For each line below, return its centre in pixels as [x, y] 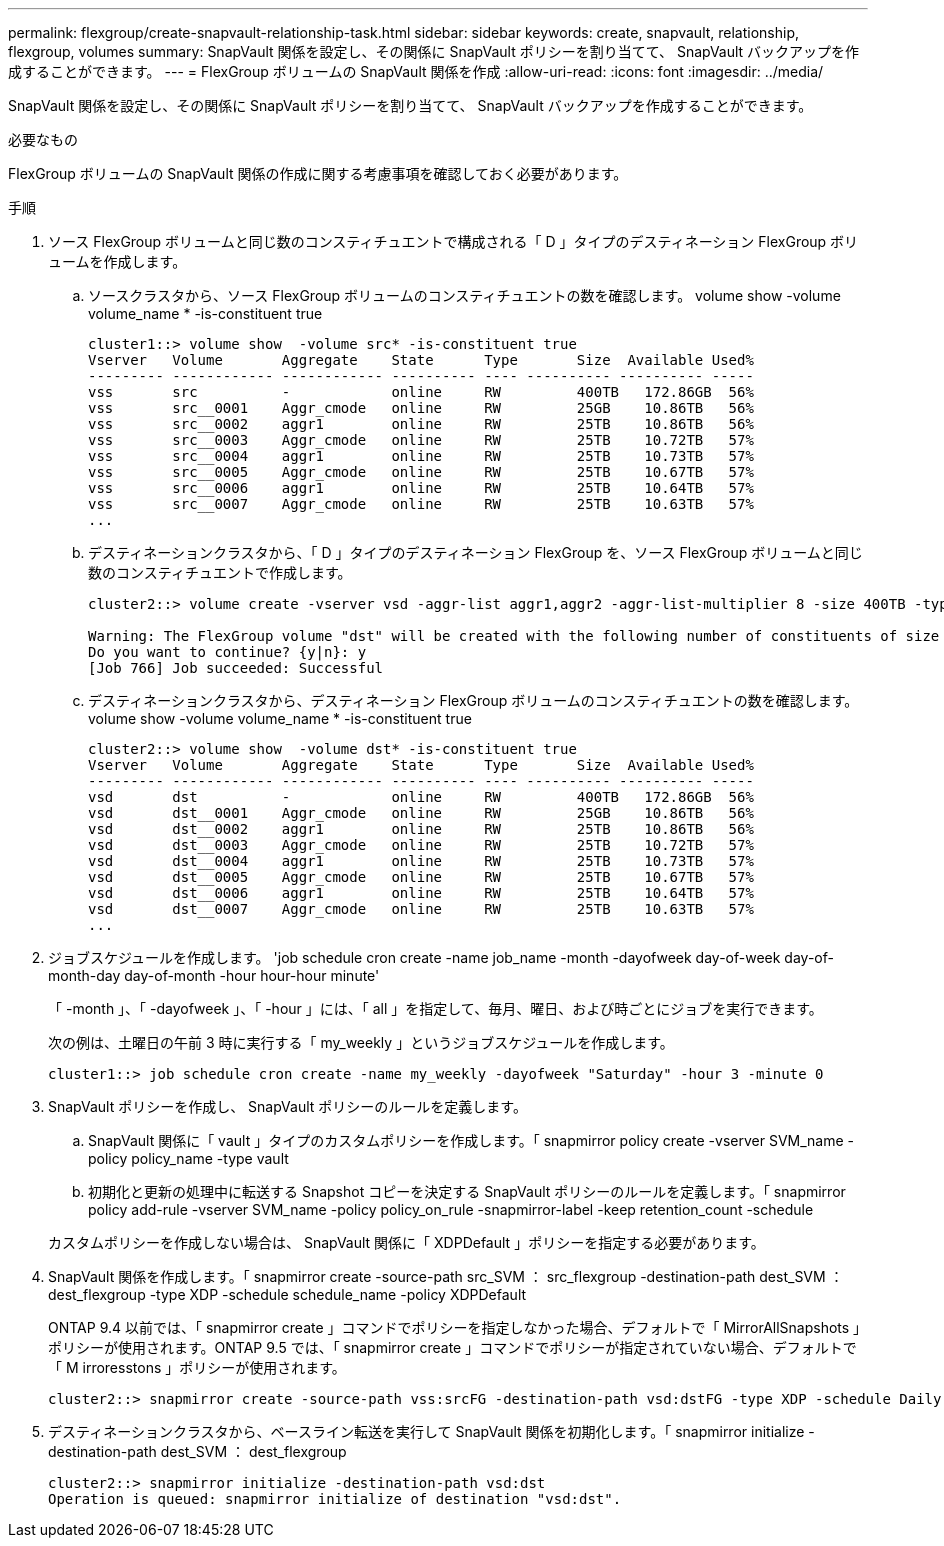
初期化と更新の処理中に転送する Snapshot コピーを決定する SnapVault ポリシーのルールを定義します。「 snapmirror [467, 1191]
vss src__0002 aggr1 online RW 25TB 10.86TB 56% [421, 424]
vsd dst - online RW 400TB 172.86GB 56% [421, 797]
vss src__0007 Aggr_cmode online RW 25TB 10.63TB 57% [421, 504]
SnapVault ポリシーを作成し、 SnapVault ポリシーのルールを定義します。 [287, 1106]
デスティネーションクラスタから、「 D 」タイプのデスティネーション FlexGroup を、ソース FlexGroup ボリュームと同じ [475, 552]
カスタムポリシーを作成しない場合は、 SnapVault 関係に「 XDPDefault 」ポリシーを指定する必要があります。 [406, 1242]
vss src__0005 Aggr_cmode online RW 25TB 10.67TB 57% [421, 472]
